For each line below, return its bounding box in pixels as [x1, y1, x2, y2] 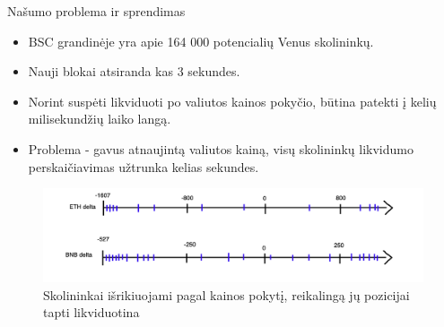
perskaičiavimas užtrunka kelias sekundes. [28, 157, 259, 176]
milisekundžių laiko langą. [28, 109, 171, 128]
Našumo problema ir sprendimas [7, 2, 186, 20]
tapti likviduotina [43, 303, 140, 322]
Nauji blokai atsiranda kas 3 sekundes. [28, 62, 240, 81]
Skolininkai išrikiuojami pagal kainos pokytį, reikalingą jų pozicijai [43, 285, 410, 304]
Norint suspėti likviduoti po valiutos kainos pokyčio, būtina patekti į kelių [28, 91, 437, 110]
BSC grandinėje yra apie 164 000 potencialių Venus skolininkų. [28, 31, 374, 50]
